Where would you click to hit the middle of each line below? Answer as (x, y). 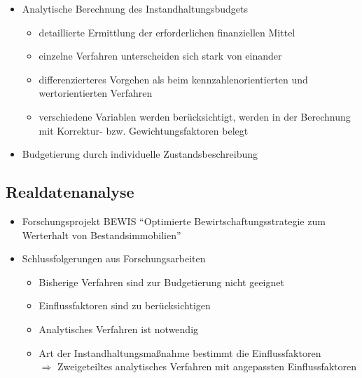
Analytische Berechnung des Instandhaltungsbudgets (135, 8)
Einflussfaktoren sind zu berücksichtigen (125, 305)
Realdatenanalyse (70, 192)
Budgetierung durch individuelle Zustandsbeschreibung (140, 154)
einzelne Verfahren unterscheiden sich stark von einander (160, 56)
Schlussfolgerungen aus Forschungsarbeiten (114, 258)
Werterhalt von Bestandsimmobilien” (102, 235)
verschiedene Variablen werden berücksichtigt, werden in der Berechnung (195, 116)
